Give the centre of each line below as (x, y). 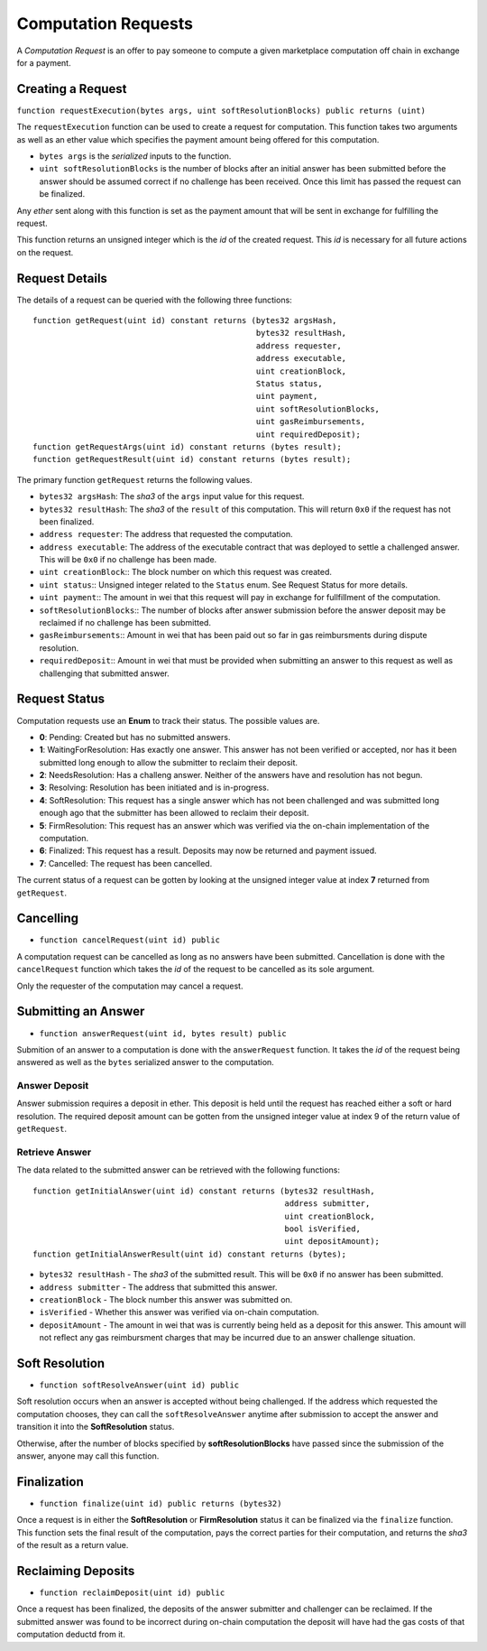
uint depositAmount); (332, 1242)
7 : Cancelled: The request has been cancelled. (126, 863)
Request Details (62, 278)
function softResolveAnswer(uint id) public (139, 1385)
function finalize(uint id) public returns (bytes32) (161, 1503)
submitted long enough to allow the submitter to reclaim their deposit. (168, 762)
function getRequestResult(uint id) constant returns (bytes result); (192, 459)
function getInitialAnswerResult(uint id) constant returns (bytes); (190, 1254)
